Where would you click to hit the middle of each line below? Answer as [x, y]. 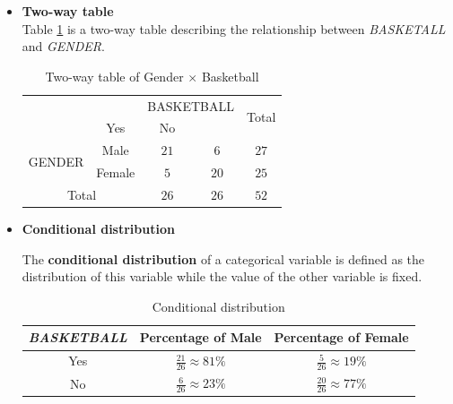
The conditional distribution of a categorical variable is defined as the [223, 258]
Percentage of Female [341, 337]
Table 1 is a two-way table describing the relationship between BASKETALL [234, 28]
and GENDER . [63, 46]
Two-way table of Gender [114, 76]
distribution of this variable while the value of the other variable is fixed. [222, 276]
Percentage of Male [200, 337]
